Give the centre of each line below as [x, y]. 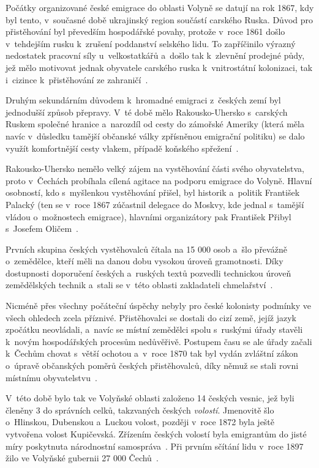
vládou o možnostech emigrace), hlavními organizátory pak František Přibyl [148, 216]
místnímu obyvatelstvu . [51, 377]
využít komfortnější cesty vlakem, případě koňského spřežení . [122, 148]
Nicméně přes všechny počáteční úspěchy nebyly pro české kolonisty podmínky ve [158, 306]
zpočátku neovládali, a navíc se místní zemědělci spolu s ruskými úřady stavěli [154, 329]
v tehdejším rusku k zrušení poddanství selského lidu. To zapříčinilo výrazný [151, 43]
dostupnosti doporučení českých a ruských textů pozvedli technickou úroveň [148, 273]
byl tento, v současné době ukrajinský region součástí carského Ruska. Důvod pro [159, 19]
